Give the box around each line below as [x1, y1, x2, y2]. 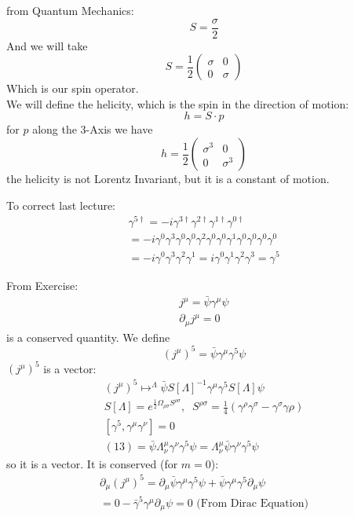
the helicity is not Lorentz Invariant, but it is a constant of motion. [6, 170, 330, 187]
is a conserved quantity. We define [6, 328, 170, 345]
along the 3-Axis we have [32, 121, 153, 137]
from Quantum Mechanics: [6, 2, 134, 18]
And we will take [6, 37, 88, 53]
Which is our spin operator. [6, 80, 139, 97]
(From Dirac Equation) [196, 497, 308, 509]
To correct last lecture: [6, 196, 116, 213]
